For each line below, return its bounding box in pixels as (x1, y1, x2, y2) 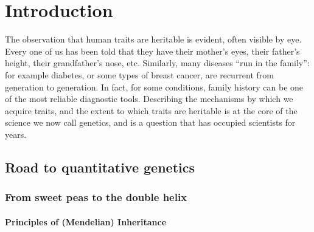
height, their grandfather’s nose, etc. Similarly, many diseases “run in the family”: (5, 56, 310, 69)
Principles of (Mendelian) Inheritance (5, 215, 167, 228)
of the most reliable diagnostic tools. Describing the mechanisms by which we (5, 92, 293, 105)
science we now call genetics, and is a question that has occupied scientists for (5, 116, 296, 129)
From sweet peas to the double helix (5, 189, 187, 205)
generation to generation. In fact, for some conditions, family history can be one (5, 80, 304, 93)
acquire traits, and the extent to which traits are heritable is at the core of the (5, 104, 298, 117)
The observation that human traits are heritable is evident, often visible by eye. (5, 33, 302, 46)
